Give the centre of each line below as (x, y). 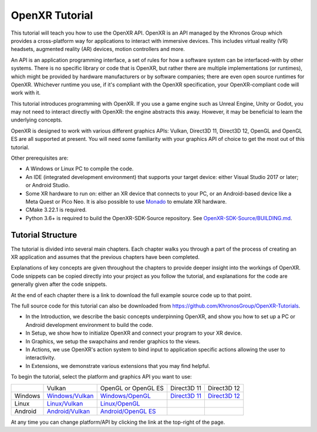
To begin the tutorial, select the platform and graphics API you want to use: (101, 377)
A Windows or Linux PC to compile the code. (80, 169)
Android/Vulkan (68, 411)
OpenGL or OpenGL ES (132, 388)
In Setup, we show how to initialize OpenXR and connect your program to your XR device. (134, 333)
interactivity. (41, 357)
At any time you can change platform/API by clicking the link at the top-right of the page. (118, 422)
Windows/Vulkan (70, 396)
